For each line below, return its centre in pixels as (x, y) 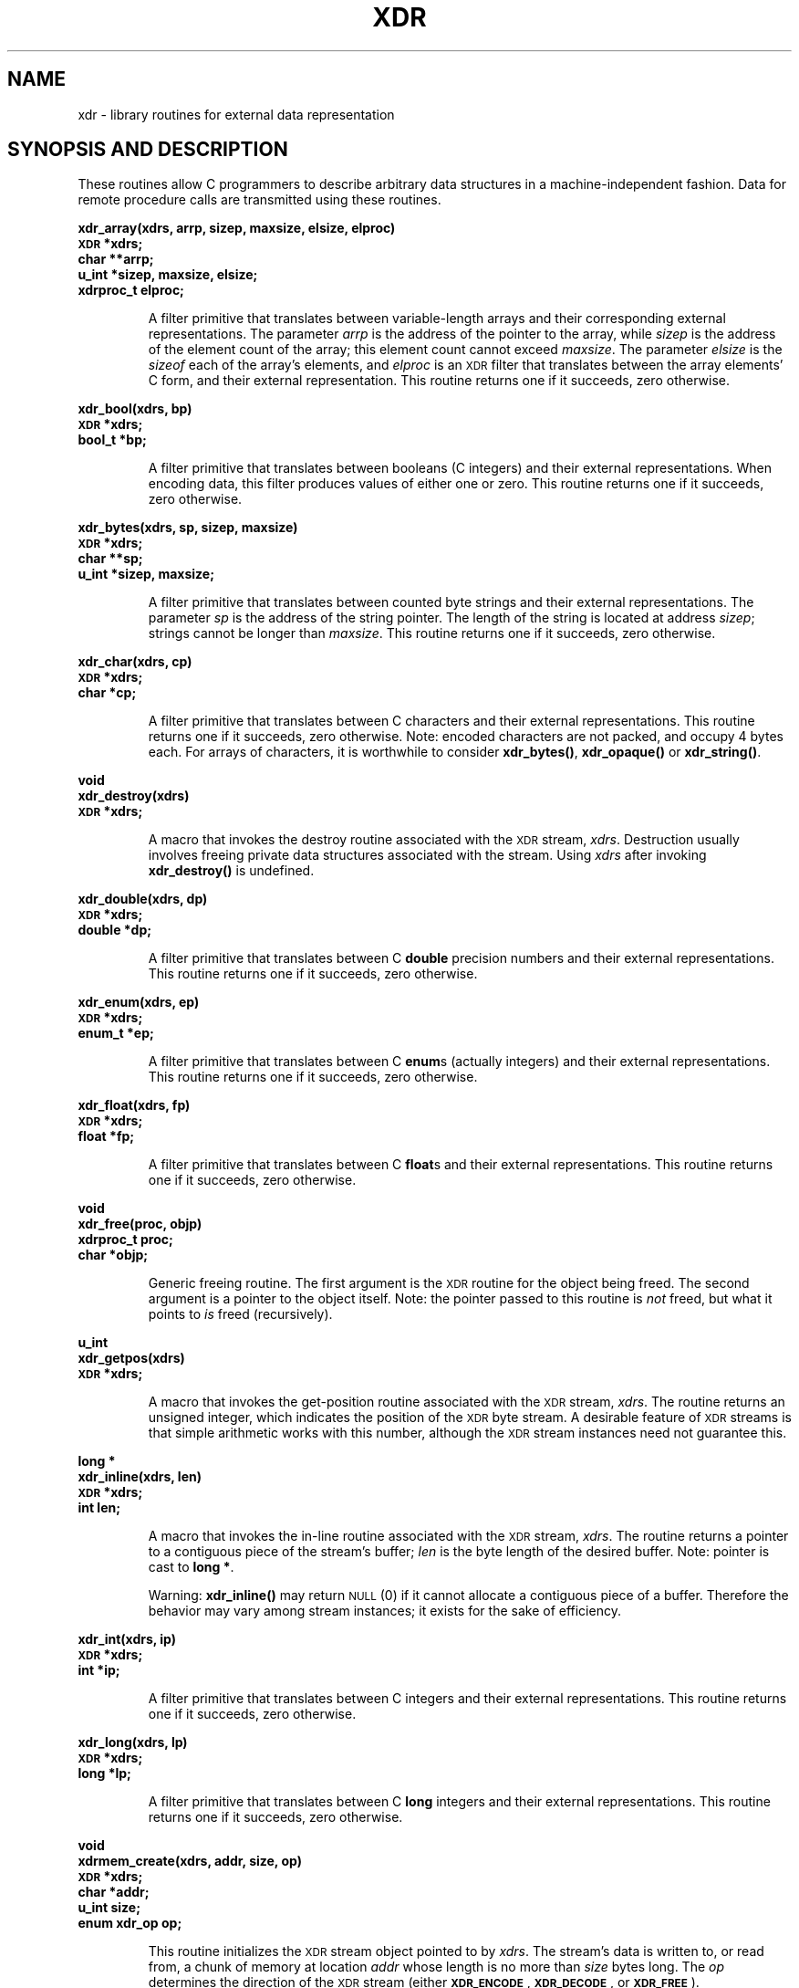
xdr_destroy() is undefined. (231, 871)
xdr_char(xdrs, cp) (135, 662)
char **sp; (110, 559)
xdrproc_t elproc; (131, 290)
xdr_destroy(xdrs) (134, 796)
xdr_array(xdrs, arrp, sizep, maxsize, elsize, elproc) (237, 228)
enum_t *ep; (116, 1033)
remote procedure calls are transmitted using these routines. (259, 200)
